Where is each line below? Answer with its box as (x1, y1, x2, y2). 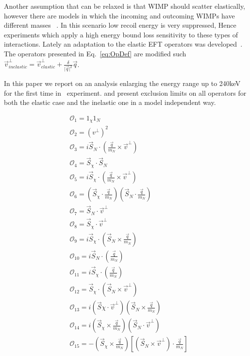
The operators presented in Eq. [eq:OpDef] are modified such (4, 48, 186, 58)
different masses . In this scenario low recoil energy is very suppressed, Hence (4, 20, 236, 30)
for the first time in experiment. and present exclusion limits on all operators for (4, 87, 247, 98)
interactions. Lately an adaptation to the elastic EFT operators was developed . (4, 39, 243, 49)
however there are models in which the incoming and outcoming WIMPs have (4, 10, 235, 20)
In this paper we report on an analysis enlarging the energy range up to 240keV (4, 78, 241, 88)
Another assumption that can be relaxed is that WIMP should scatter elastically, (4, 1, 246, 11)
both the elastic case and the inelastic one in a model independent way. (4, 97, 216, 107)
